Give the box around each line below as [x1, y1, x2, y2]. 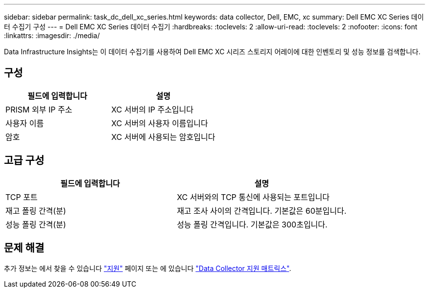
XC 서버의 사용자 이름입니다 [111, 118, 208, 128]
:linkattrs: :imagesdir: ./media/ [4, 31, 100, 40]
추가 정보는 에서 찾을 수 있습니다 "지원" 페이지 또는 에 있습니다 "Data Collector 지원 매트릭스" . [4, 264, 291, 272]
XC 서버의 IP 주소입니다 [111, 104, 194, 114]
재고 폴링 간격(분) [5, 205, 66, 216]
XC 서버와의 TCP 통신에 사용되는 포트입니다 [177, 192, 330, 202]
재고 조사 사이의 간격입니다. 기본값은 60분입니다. [177, 205, 347, 216]
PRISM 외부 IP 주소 [5, 104, 72, 114]
